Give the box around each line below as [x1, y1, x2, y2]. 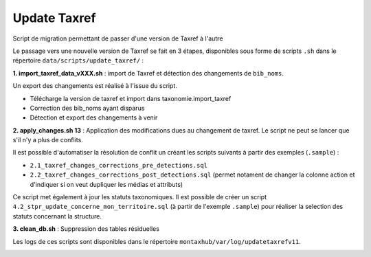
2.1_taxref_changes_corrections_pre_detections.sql [30, 161, 208, 169]
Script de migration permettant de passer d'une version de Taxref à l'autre [12, 34, 223, 43]
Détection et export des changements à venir [30, 113, 158, 122]
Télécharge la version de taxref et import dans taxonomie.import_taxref [30, 94, 232, 102]
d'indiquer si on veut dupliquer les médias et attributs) [30, 180, 183, 188]
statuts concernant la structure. [12, 212, 102, 220]
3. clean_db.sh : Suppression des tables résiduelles [12, 225, 159, 233]
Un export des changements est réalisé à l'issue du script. [12, 82, 178, 90]
